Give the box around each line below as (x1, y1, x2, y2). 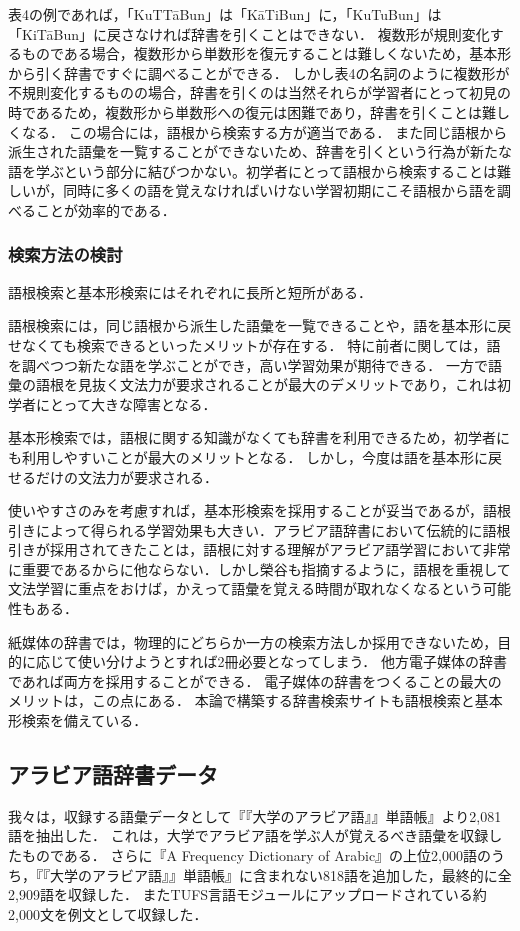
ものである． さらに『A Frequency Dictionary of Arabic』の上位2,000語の (21, 845, 491, 866)
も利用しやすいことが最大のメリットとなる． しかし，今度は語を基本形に (8, 446, 489, 467)
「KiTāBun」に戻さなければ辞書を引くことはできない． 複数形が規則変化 (8, 23, 490, 44)
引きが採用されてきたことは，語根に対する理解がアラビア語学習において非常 (8, 539, 511, 560)
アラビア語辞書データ (8, 759, 218, 790)
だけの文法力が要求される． (35, 466, 218, 487)
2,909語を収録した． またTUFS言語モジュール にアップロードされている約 (8, 884, 487, 905)
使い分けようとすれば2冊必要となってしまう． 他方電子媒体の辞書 (77, 651, 507, 672)
